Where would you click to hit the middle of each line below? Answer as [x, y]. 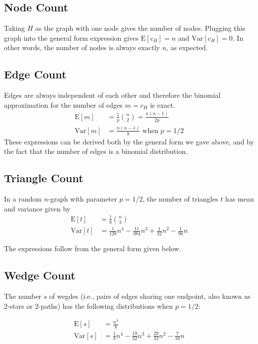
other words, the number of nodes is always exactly [82, 47]
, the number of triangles [180, 199]
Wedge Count [40, 275]
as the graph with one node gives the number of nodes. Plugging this [140, 28]
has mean [240, 199]
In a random [23, 199]
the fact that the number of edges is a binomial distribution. [96, 151]
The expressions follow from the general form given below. [93, 248]
